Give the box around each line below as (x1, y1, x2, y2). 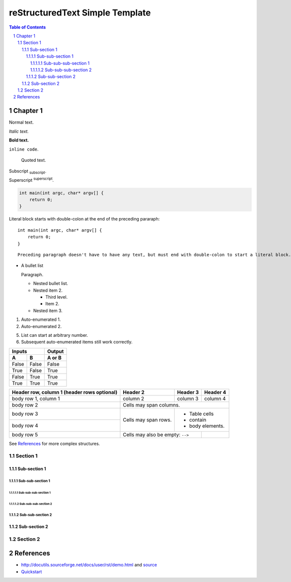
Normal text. (9, 119, 34, 126)
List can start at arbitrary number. (21, 332, 88, 338)
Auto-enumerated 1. (21, 316, 61, 322)
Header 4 (204, 389, 226, 395)
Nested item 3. (33, 308, 63, 314)
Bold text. (9, 137, 29, 143)
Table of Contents (9, 24, 46, 30)
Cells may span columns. (123, 401, 180, 408)
